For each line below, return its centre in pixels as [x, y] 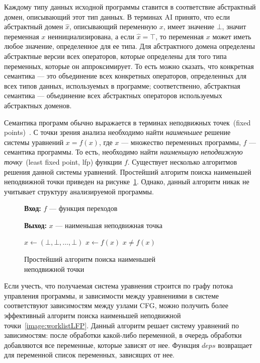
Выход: [35, 225]
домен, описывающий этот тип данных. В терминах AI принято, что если [117, 16]
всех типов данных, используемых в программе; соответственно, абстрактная [122, 85]
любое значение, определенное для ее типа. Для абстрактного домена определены [129, 46]
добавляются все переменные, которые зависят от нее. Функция [102, 345]
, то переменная [180, 36]
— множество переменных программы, [181, 142]
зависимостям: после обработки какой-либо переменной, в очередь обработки [123, 335]
